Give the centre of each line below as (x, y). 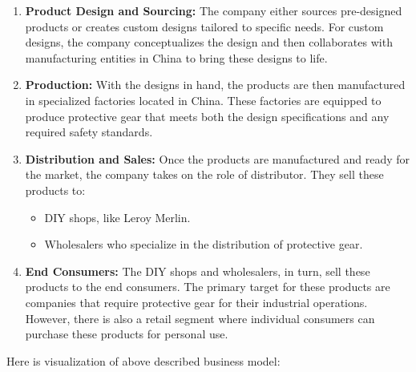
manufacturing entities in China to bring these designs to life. (176, 57)
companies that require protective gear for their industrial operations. (196, 302)
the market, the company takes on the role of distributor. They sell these (204, 174)
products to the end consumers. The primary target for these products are (208, 287)
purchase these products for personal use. (127, 334)
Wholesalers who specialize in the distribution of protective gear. (204, 244)
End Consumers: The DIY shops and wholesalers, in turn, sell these (198, 271)
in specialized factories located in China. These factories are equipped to (203, 100)
